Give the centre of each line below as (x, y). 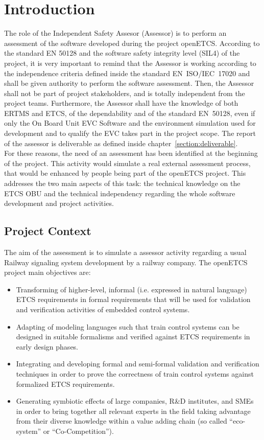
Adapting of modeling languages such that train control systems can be (128, 326)
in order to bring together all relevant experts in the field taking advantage (133, 411)
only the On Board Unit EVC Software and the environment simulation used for (130, 123)
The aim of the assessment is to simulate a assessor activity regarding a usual (125, 252)
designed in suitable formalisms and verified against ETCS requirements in (133, 337)
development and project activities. (59, 203)
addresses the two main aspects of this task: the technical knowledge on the (122, 183)
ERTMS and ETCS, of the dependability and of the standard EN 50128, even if (130, 113)
